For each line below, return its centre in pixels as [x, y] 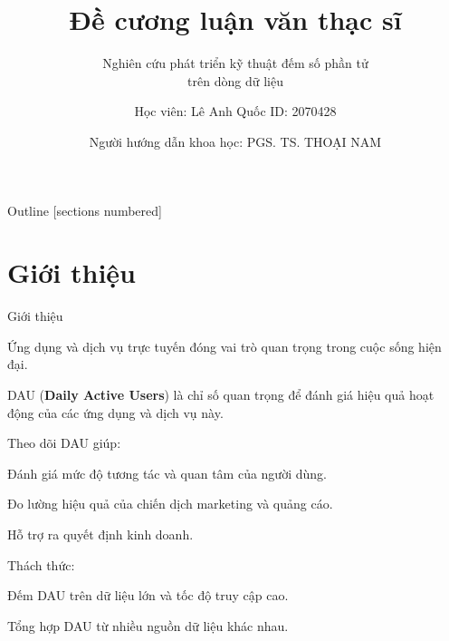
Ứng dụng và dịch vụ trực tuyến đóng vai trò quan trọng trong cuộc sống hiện [224, 346]
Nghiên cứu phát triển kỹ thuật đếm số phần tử [235, 63]
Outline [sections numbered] [85, 210]
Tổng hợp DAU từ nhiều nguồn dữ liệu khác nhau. [148, 625]
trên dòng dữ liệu [235, 80]
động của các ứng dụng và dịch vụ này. [115, 412]
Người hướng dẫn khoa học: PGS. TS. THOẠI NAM [235, 141]
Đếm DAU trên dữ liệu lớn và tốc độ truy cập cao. [148, 595]
